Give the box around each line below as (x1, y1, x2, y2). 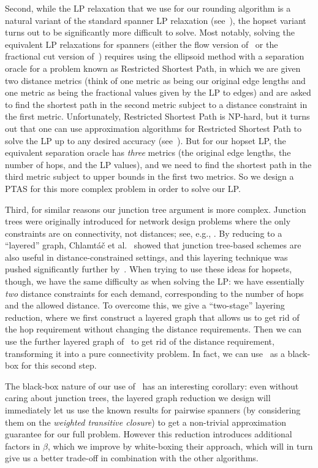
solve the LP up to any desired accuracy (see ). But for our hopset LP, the (5, 134, 286, 147)
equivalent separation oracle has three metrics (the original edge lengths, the (5, 146, 291, 159)
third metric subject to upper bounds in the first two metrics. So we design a (5, 170, 294, 183)
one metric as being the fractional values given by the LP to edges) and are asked (5, 86, 311, 99)
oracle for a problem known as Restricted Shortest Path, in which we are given (5, 61, 301, 74)
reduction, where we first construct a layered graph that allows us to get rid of (5, 310, 300, 323)
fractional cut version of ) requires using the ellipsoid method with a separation (5, 50, 305, 63)
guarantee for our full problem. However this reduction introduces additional (5, 428, 292, 440)
